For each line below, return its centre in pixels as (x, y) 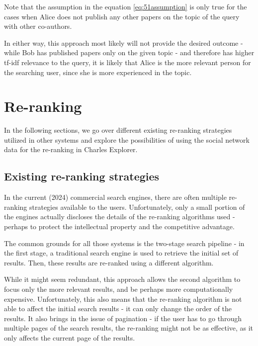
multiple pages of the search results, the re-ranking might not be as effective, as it (129, 328)
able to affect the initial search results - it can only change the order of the (118, 308)
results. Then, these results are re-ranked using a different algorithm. (109, 262)
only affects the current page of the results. (70, 337)
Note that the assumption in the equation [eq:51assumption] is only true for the (126, 6)
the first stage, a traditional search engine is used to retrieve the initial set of (121, 253)
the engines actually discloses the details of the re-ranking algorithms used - (120, 216)
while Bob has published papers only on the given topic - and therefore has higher (129, 52)
